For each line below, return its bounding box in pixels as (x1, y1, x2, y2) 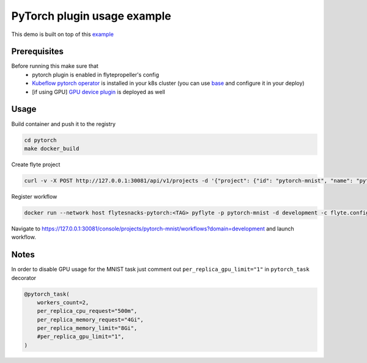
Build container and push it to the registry (11, 120, 116, 128)
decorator (11, 274, 37, 281)
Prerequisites (11, 46, 64, 57)
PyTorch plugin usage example (11, 9, 171, 23)
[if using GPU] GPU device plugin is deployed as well (32, 88, 165, 95)
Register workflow (11, 193, 57, 200)
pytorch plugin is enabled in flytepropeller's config (32, 71, 159, 78)
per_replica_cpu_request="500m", (37, 307, 138, 315)
